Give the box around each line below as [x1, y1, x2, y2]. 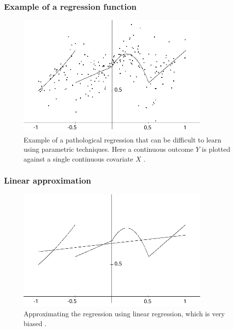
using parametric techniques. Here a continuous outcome [24, 144, 194, 154]
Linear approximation [4, 174, 91, 187]
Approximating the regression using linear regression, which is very [24, 308, 225, 319]
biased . [24, 318, 47, 328]
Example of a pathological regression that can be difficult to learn [24, 134, 221, 144]
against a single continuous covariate [24, 153, 133, 164]
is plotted [202, 144, 231, 154]
